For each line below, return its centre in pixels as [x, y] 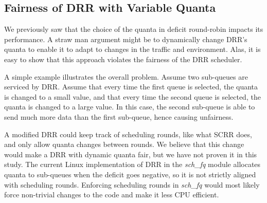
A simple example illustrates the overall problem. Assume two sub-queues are [126, 76]
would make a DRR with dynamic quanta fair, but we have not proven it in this [131, 154]
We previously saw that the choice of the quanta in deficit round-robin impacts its [134, 29]
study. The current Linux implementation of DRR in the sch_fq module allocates [132, 164]
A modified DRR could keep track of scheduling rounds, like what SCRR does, [128, 134]
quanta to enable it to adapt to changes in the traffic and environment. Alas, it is [132, 49]
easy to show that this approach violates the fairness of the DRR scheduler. [123, 59]
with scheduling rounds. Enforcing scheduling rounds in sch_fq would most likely [132, 184]
